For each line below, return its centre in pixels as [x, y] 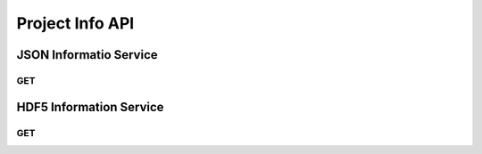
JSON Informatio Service [87, 55]
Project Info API [75, 23]
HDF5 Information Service [90, 107]
